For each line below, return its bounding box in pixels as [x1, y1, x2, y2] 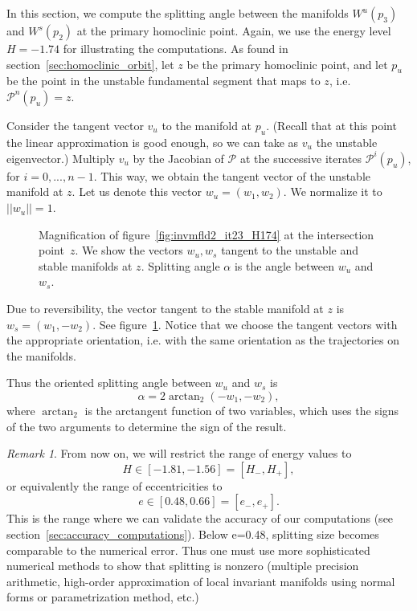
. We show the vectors [75, 242, 183, 259]
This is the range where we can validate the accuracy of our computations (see [6, 510, 394, 527]
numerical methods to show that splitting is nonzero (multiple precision [6, 557, 359, 574]
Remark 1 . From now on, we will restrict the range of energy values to [6, 445, 352, 462]
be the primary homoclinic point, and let [186, 55, 388, 72]
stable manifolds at [39, 257, 133, 274]
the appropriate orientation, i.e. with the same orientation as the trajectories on [6, 332, 399, 348]
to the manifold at [161, 116, 252, 133]
